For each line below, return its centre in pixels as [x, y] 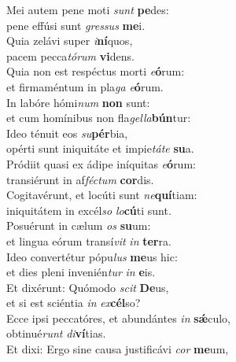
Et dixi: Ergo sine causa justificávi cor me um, [118, 349]
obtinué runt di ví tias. [56, 333]
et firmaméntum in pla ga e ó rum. [85, 86]
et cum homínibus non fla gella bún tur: [99, 118]
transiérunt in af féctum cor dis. [80, 179]
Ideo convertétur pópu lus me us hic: [92, 256]
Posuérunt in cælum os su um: [79, 225]
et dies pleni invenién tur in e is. [81, 272]
